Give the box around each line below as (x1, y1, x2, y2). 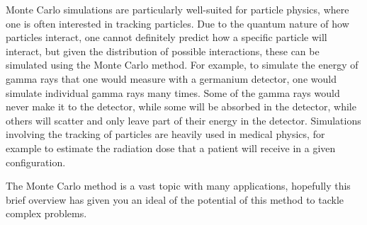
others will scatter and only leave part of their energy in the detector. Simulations (6, 112, 361, 127)
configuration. (6, 154, 66, 169)
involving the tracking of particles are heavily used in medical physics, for (6, 127, 325, 142)
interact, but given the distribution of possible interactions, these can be (6, 43, 320, 58)
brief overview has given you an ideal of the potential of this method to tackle (6, 192, 344, 207)
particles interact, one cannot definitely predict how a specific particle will (6, 30, 327, 45)
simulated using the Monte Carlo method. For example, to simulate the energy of (6, 57, 358, 72)
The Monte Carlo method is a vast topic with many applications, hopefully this (6, 178, 351, 193)
